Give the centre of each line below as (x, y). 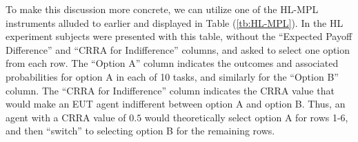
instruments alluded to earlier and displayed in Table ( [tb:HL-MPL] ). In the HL (175, 22)
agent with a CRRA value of (66, 117)
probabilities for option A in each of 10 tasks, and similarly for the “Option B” (172, 76)
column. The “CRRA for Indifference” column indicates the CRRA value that (170, 90)
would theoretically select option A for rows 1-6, (246, 117)
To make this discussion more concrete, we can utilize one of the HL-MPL (162, 9)
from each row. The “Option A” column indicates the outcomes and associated (172, 63)
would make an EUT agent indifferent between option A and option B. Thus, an (176, 104)
